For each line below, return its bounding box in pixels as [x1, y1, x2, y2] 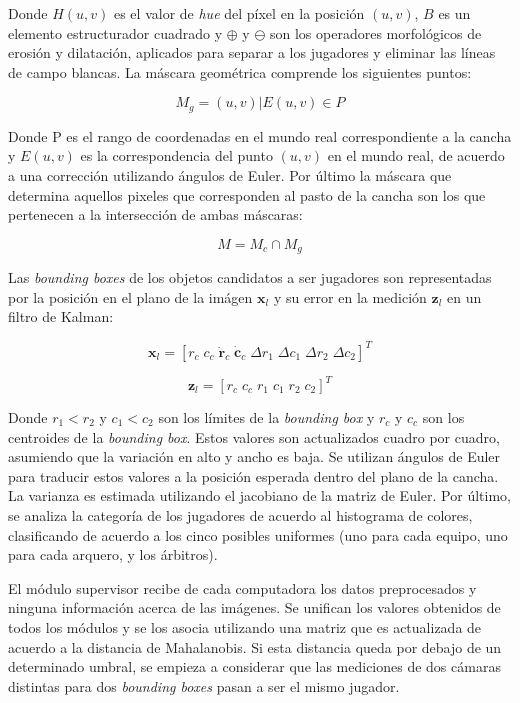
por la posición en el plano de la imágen [8, 286, 253, 307]
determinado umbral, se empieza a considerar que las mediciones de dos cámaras [8, 656, 501, 677]
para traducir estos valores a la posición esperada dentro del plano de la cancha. [8, 465, 499, 486]
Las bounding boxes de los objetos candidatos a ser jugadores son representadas [8, 267, 492, 288]
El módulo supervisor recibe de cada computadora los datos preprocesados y [8, 577, 477, 598]
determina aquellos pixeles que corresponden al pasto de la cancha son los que [8, 184, 486, 205]
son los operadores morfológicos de [269, 22, 482, 43]
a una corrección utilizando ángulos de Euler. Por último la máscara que [8, 165, 452, 186]
